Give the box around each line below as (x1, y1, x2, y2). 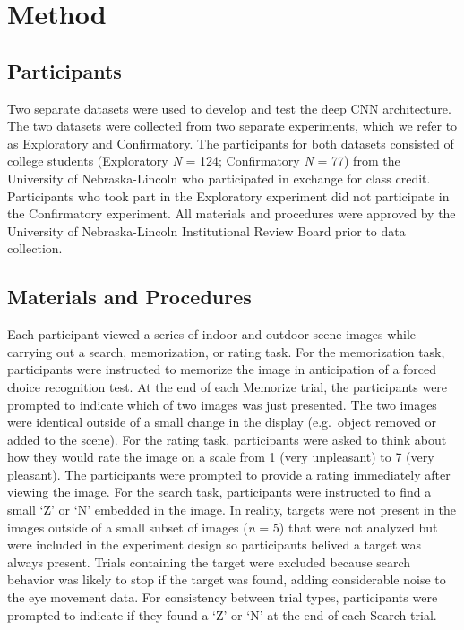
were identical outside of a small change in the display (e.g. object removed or (7, 413, 437, 431)
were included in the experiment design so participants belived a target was (7, 535, 422, 554)
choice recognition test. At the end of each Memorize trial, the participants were (7, 377, 448, 396)
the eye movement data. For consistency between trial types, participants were (7, 588, 438, 607)
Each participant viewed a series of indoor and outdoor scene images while (7, 325, 417, 344)
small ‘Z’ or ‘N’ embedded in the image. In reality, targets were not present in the (7, 500, 456, 519)
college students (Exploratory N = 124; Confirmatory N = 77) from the (7, 151, 400, 170)
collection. (7, 239, 63, 258)
